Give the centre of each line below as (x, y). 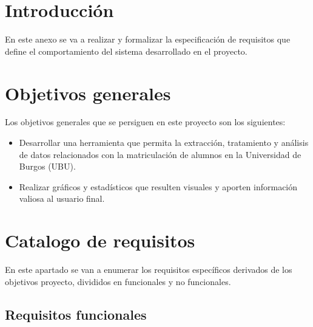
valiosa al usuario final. (62, 198)
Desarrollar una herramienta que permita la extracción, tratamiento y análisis (164, 143)
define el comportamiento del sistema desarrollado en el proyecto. (126, 51)
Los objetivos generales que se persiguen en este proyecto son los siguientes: (145, 122)
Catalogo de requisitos (100, 240)
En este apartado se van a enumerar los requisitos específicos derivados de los (149, 270)
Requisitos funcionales (76, 314)
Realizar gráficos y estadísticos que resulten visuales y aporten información (158, 186)
